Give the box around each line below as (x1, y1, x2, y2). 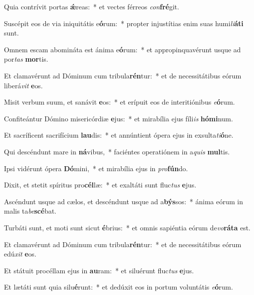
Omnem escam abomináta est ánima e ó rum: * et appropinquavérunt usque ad (4, 44, 241, 54)
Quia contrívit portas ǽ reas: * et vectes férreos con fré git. (4, 1, 180, 11)
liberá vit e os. (4, 80, 43, 90)
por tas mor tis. (4, 54, 48, 64)
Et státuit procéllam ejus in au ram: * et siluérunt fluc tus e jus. (4, 265, 194, 275)
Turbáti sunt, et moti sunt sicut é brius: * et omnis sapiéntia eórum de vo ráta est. (4, 222, 251, 232)
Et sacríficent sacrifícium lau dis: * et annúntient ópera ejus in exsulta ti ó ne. (4, 130, 234, 140)
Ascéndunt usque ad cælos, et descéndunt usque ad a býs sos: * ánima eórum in (4, 196, 243, 206)
